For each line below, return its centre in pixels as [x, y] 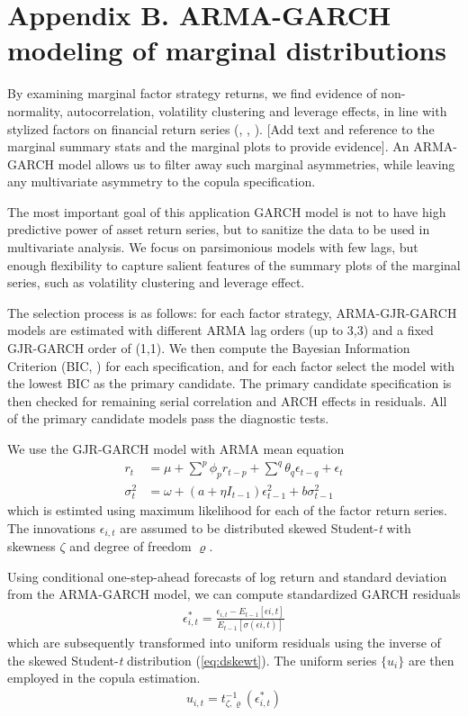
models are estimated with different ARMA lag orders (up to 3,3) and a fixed [220, 330]
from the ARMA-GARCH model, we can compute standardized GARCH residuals [234, 594]
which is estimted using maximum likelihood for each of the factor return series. [228, 510]
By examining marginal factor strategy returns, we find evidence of [192, 93]
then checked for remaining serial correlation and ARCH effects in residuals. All [227, 400]
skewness [31, 546]
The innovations [52, 527]
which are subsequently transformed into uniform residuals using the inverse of [224, 643]
